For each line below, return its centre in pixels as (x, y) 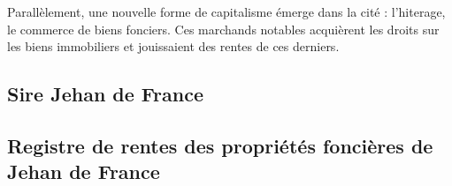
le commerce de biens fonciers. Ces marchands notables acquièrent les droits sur (223, 29)
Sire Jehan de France (105, 94)
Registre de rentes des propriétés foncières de (220, 145)
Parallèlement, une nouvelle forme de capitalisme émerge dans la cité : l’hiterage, (226, 11)
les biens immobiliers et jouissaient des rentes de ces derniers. (173, 46)
